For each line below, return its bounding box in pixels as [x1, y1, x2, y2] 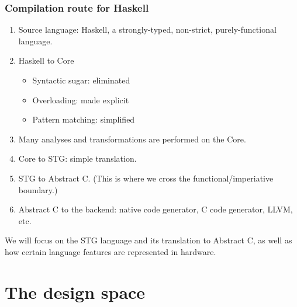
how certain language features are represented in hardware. [5, 245, 216, 257]
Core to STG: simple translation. [18, 152, 137, 165]
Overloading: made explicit [32, 93, 129, 106]
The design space [5, 280, 146, 303]
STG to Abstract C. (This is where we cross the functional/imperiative [18, 172, 274, 184]
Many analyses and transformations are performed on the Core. [18, 132, 246, 145]
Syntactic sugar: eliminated [32, 74, 130, 86]
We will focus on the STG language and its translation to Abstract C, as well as [5, 234, 292, 246]
